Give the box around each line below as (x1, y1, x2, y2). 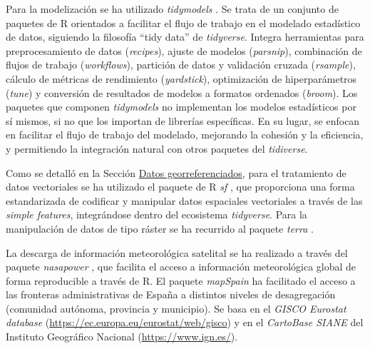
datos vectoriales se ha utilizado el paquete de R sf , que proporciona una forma (6, 179, 355, 194)
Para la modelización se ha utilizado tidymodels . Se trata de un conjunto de (6, 1, 339, 16)
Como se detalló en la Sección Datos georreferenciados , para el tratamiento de (6, 165, 346, 180)
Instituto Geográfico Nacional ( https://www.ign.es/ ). (6, 329, 238, 344)
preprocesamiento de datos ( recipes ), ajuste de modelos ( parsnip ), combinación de (6, 43, 362, 58)
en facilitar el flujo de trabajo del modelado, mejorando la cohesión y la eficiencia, (6, 127, 364, 142)
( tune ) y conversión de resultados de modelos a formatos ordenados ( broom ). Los (6, 85, 358, 100)
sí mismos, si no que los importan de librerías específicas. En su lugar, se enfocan (6, 113, 360, 128)
